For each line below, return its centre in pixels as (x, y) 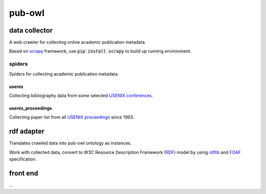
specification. (23, 159)
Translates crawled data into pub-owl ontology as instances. (70, 143)
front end (24, 173)
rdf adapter (27, 132)
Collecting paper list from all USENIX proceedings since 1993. (72, 117)
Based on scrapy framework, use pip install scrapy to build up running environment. (100, 51)
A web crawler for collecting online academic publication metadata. (78, 42)
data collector (31, 30)
